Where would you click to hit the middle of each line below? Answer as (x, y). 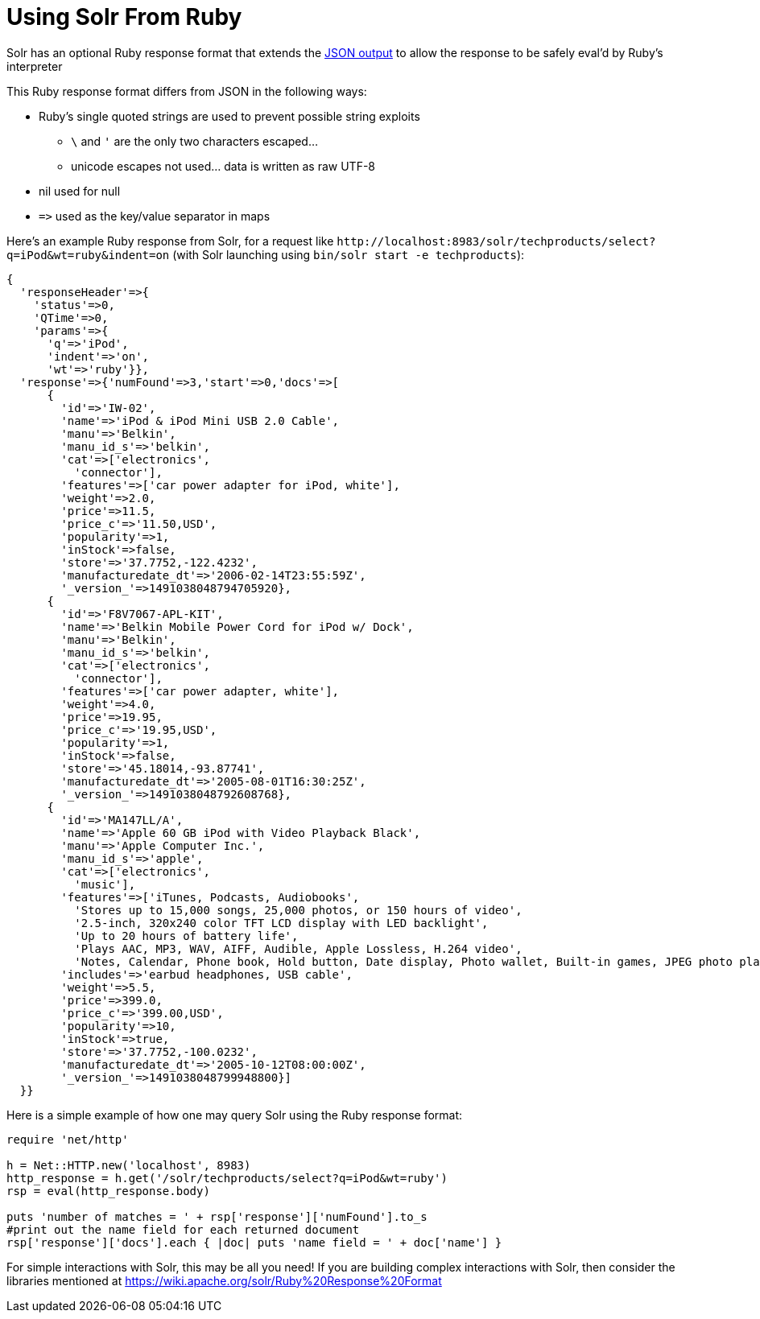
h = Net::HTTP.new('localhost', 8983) (129, 1165)
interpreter (35, 66)
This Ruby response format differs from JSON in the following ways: (187, 91)
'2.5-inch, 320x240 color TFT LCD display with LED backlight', (281, 923)
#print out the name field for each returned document (183, 1229)
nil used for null (80, 191)
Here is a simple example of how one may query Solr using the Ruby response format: (235, 1115)
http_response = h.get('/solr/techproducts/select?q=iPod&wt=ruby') (227, 1178)
